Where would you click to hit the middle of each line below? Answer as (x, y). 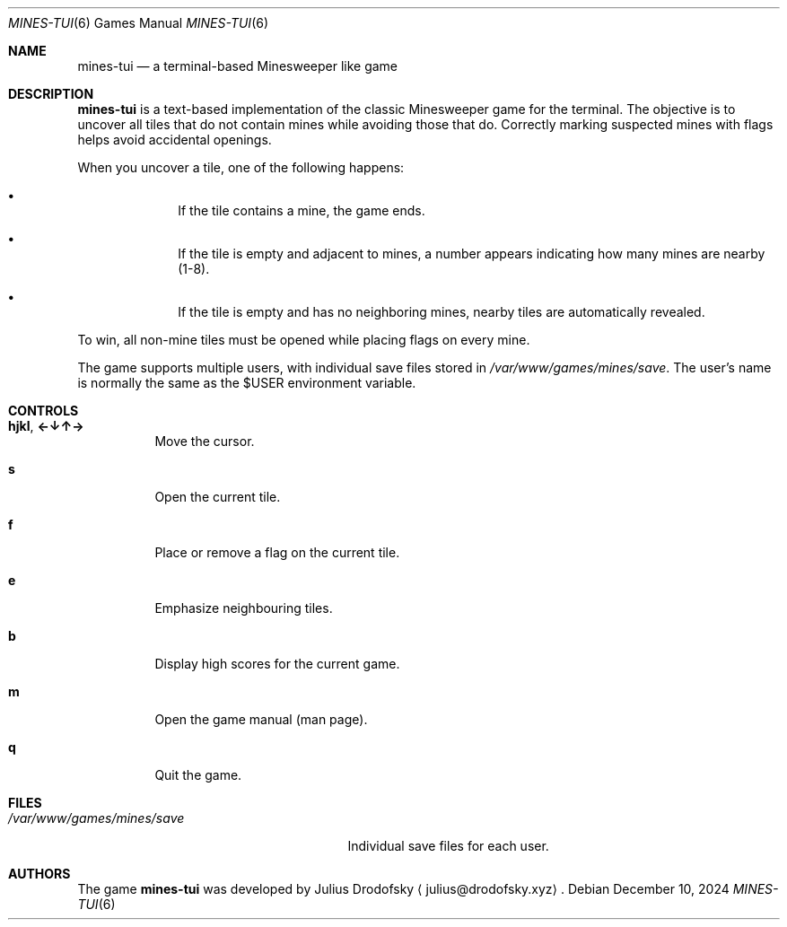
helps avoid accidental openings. (175, 140)
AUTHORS (39, 874)
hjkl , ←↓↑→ (46, 426)
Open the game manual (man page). (261, 719)
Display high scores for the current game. (277, 664)
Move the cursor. (205, 441)
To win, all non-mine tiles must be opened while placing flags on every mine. (304, 340)
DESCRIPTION (51, 94)
